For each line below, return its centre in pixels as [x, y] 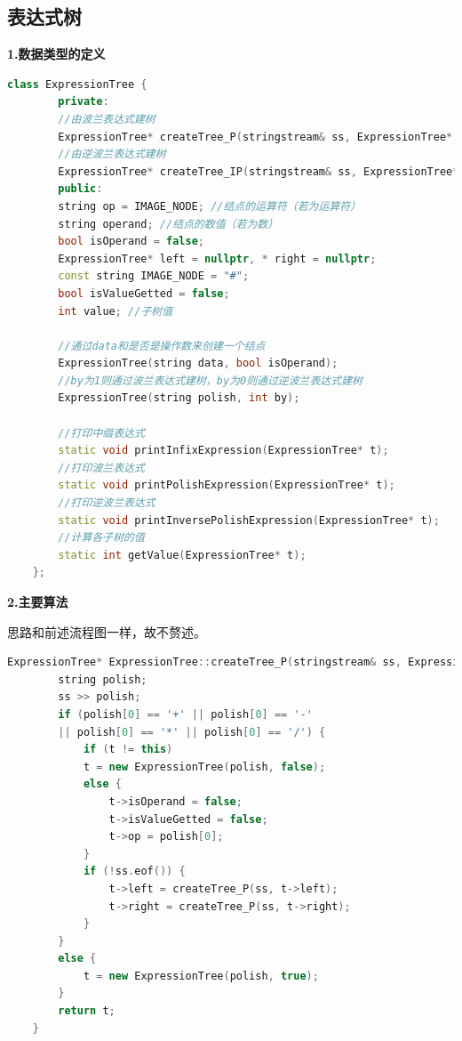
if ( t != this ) [128, 750]
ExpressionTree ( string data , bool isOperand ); [198, 363]
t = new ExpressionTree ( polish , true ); [201, 976]
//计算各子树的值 [101, 538]
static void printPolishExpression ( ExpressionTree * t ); [227, 485]
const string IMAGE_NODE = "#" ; [154, 276]
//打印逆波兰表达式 [107, 503]
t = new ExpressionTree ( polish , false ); [204, 767]
